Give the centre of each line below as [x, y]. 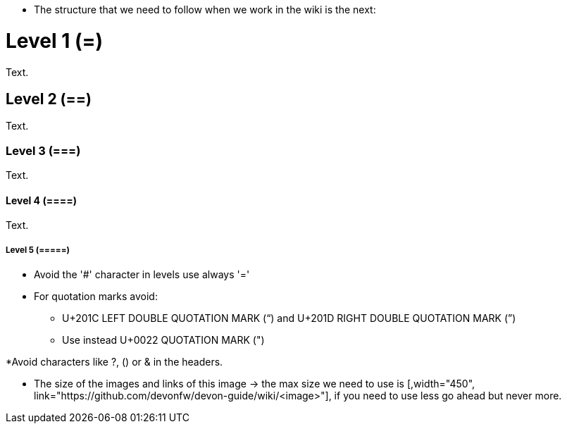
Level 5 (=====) [38, 250]
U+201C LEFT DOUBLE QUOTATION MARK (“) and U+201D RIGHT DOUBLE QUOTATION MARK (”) [289, 318]
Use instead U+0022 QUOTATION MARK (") [163, 340]
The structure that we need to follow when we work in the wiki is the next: [205, 10]
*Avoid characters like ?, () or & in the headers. [114, 362]
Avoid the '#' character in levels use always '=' [142, 275]
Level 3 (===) [43, 150]
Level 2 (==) [49, 99]
